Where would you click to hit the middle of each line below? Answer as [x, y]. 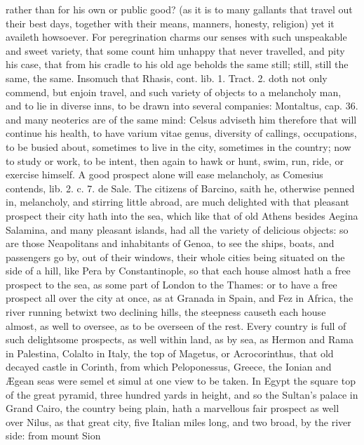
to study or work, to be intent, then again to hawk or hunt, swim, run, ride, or [175, 160]
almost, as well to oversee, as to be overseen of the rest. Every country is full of [176, 325]
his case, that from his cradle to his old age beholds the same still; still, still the [177, 64]
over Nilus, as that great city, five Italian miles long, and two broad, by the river [178, 421]
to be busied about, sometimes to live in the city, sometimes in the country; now [178, 146]
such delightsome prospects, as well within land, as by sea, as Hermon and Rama [180, 339]
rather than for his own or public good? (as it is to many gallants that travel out [179, 9]
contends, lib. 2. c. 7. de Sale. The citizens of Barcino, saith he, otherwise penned [180, 188]
